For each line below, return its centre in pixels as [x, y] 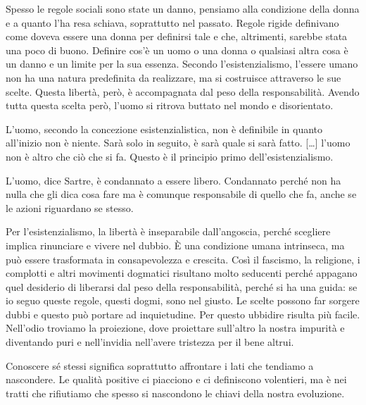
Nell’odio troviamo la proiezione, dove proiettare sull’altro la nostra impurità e [175, 328]
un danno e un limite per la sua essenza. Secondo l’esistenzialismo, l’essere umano [182, 64]
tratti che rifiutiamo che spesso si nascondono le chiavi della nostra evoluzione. [175, 393]
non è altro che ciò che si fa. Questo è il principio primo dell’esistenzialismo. [170, 156]
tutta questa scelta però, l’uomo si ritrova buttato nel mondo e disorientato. [170, 105]
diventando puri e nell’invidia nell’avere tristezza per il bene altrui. [150, 342]
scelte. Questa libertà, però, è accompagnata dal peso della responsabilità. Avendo [183, 91]
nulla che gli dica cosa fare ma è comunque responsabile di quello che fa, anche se [181, 194]
